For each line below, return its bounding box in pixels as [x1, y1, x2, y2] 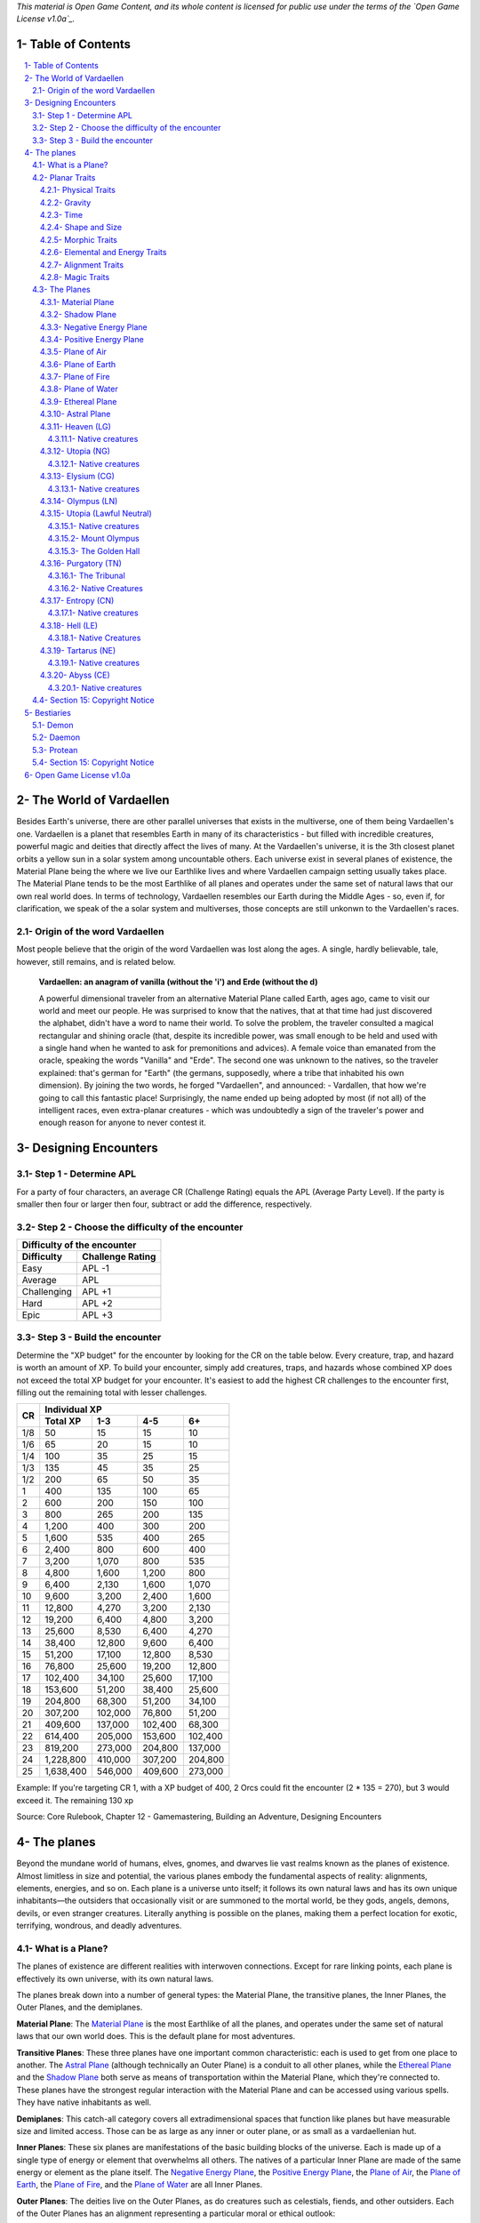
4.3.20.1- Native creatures [47, 682, 142, 693]
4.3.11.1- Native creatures [47, 434, 139, 445]
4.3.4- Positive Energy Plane [40, 333, 144, 344]
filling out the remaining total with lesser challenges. [16, 1387, 208, 1398]
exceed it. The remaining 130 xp [16, 1794, 133, 1805]
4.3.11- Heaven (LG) [40, 421, 111, 431]
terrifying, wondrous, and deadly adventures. [16, 1921, 182, 1931]
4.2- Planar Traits [32, 172, 96, 182]
